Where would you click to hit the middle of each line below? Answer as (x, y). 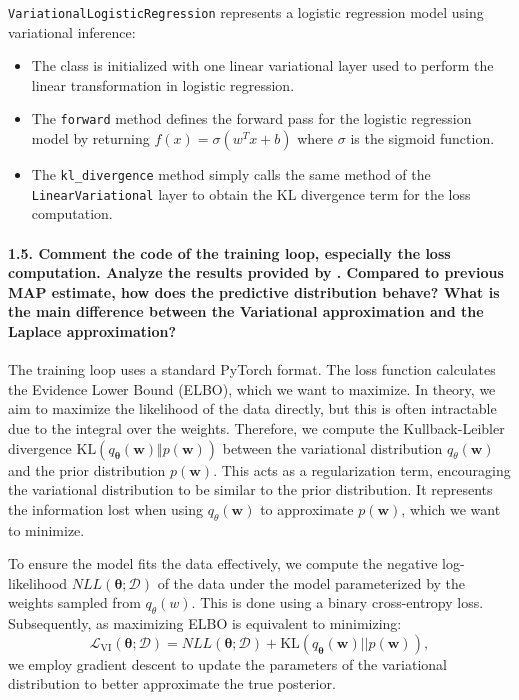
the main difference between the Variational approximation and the (246, 311)
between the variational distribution (332, 447)
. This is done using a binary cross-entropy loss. (337, 602)
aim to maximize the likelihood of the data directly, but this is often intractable (252, 408)
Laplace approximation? (92, 330)
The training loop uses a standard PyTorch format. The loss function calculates (252, 369)
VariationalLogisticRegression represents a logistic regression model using (246, 12)
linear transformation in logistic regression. (163, 84)
